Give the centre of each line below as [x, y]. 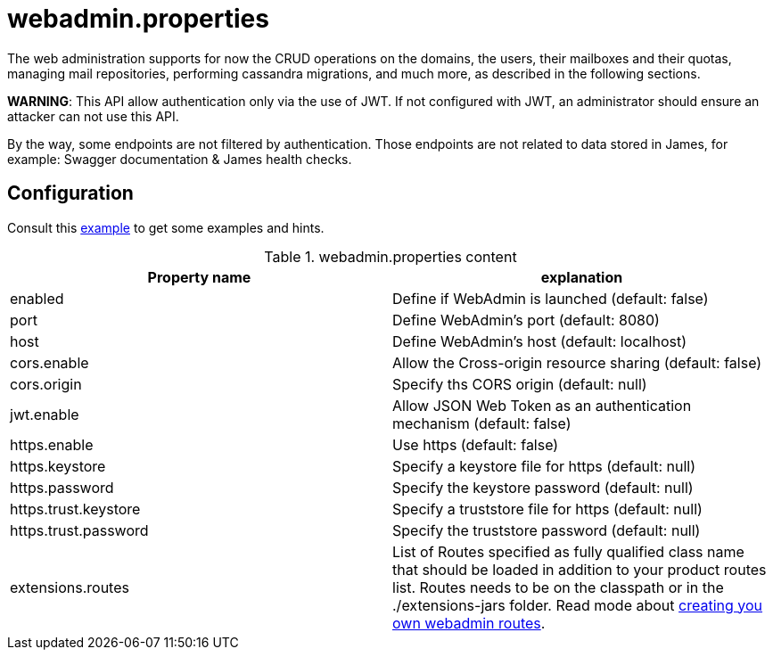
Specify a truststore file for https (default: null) [547, 509]
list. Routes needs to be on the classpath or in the [558, 587]
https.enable [52, 444]
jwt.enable [45, 414]
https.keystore [58, 466]
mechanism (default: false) [482, 423]
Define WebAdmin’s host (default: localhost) [540, 341]
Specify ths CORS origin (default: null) [520, 384]
